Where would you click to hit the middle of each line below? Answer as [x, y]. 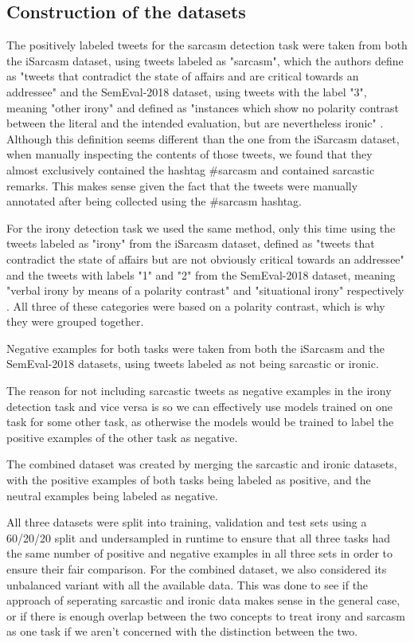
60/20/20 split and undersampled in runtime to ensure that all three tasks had [199, 537]
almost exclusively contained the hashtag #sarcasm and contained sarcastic [191, 169]
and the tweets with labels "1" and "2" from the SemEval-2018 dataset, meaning [201, 274]
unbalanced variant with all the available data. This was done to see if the [187, 584]
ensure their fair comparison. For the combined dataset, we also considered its [197, 569]
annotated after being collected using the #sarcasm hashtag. [154, 201]
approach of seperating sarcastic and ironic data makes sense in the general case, [203, 600]
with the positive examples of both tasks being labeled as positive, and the [189, 480]
